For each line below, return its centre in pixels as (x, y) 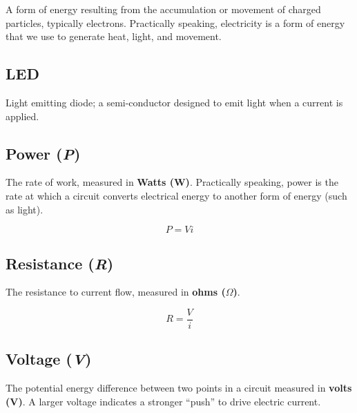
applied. (22, 116)
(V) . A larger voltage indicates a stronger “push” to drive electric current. (163, 401)
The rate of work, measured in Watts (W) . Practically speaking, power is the (172, 182)
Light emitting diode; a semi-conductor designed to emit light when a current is (174, 102)
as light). (25, 209)
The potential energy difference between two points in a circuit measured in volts (179, 388)
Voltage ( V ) (49, 359)
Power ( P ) (43, 153)
